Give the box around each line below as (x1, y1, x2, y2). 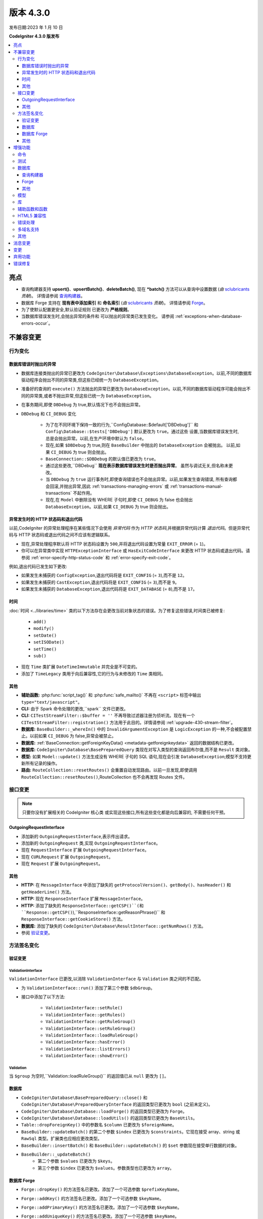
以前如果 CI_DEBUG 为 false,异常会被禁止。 (29, 733, 116, 739)
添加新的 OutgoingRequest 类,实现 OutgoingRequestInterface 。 (21, 840, 161, 846)
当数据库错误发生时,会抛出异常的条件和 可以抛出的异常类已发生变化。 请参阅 (21, 314, 174, 319)
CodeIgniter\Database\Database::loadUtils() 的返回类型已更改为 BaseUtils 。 (21, 1115, 197, 1121)
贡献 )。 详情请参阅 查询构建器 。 (21, 293, 85, 299)
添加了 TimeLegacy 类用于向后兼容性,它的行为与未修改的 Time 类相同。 (21, 670, 166, 676)
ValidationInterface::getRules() (45, 1012, 126, 1018)
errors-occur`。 (21, 320, 53, 326)
